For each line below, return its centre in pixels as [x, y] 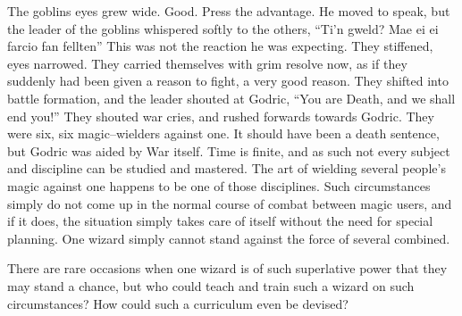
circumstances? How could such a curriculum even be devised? [178, 303]
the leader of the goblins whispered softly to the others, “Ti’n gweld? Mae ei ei [223, 28]
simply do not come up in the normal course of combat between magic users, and [230, 203]
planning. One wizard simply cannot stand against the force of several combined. [229, 238]
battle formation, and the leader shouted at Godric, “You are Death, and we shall [231, 98]
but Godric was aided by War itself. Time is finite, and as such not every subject [229, 150]
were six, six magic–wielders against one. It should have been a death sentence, [223, 133]
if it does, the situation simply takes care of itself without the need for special [220, 221]
